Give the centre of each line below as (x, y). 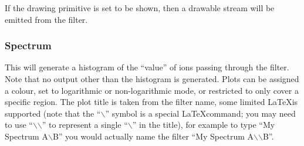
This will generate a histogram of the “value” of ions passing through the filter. (147, 67)
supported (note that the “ (53, 113)
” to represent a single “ (85, 125)
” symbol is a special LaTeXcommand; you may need (200, 113)
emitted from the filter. (46, 19)
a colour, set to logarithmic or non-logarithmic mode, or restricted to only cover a (152, 90)
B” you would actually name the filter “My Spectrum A (153, 136)
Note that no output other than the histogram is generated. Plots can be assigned (152, 79)
